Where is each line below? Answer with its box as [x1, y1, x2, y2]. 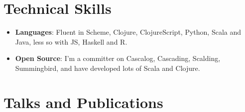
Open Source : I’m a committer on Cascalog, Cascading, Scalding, [15, 53, 221, 63]
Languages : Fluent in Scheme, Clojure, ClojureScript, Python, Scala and [15, 27, 242, 37]
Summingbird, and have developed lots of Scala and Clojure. [15, 62, 200, 73]
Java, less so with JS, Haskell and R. [15, 36, 127, 47]
